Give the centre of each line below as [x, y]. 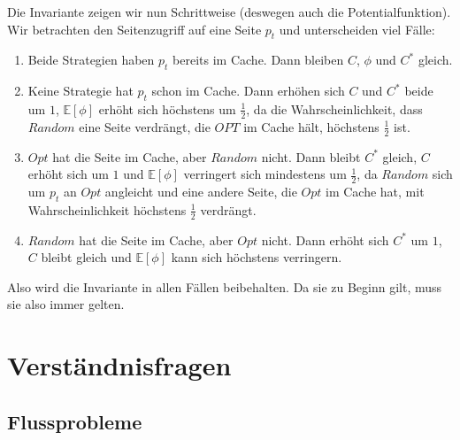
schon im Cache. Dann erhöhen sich [248, 91]
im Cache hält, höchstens [311, 126]
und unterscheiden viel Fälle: [357, 29]
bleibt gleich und [86, 257]
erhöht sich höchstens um [167, 108]
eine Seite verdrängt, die [145, 126]
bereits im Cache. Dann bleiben [258, 60]
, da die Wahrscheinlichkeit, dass [334, 108]
